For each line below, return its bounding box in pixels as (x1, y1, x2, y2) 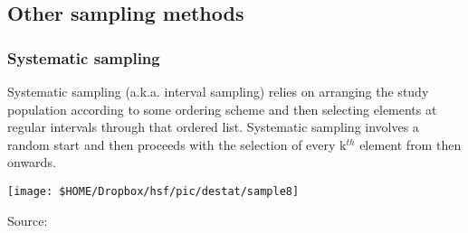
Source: (7, 210, 48, 229)
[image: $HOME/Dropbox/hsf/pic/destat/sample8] (7, 184, 300, 198)
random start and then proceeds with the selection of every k (7, 135, 347, 154)
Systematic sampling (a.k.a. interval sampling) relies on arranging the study (7, 82, 429, 100)
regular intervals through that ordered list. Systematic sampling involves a (7, 117, 419, 136)
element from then (359, 135, 462, 154)
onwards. (7, 153, 56, 172)
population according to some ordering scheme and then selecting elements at (7, 99, 437, 118)
